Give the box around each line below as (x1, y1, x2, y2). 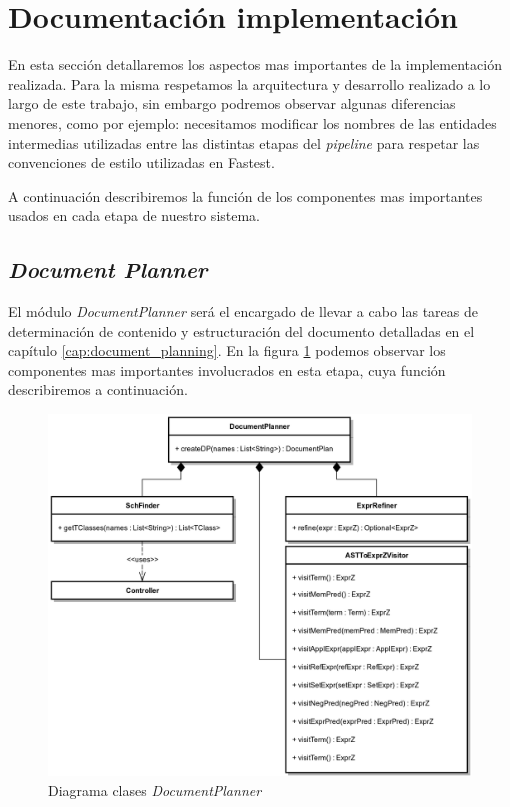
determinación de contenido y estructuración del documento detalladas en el (8, 320, 475, 341)
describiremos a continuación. (8, 379, 188, 400)
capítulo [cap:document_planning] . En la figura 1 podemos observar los (8, 340, 446, 361)
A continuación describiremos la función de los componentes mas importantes (8, 185, 483, 206)
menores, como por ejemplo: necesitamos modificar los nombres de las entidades (8, 112, 497, 133)
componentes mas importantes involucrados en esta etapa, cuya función (8, 359, 446, 380)
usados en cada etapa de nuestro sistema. (8, 205, 260, 226)
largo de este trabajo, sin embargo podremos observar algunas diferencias (8, 93, 456, 114)
